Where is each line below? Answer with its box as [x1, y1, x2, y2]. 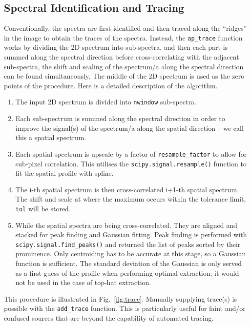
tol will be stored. [15, 203, 71, 213]
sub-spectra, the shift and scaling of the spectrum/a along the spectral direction [4, 61, 244, 71]
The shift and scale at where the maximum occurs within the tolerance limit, [15, 194, 246, 204]
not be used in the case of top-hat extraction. [15, 277, 151, 287]
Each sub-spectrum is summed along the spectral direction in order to [15, 113, 225, 123]
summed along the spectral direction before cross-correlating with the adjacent [4, 52, 239, 62]
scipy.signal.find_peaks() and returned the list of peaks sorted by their [15, 239, 241, 249]
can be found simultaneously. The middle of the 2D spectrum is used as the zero [4, 71, 245, 81]
